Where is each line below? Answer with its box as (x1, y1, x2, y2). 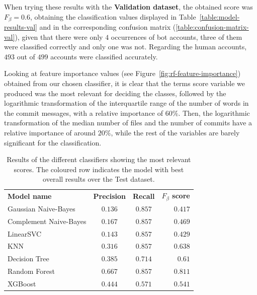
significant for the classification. (4, 137, 102, 148)
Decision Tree (8, 253, 49, 264)
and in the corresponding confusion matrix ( (39, 22, 176, 32)
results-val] (4, 22, 37, 32)
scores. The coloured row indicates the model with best (14, 164, 184, 174)
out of (17, 51, 35, 61)
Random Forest (8, 266, 55, 276)
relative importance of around (4, 127, 96, 137)
